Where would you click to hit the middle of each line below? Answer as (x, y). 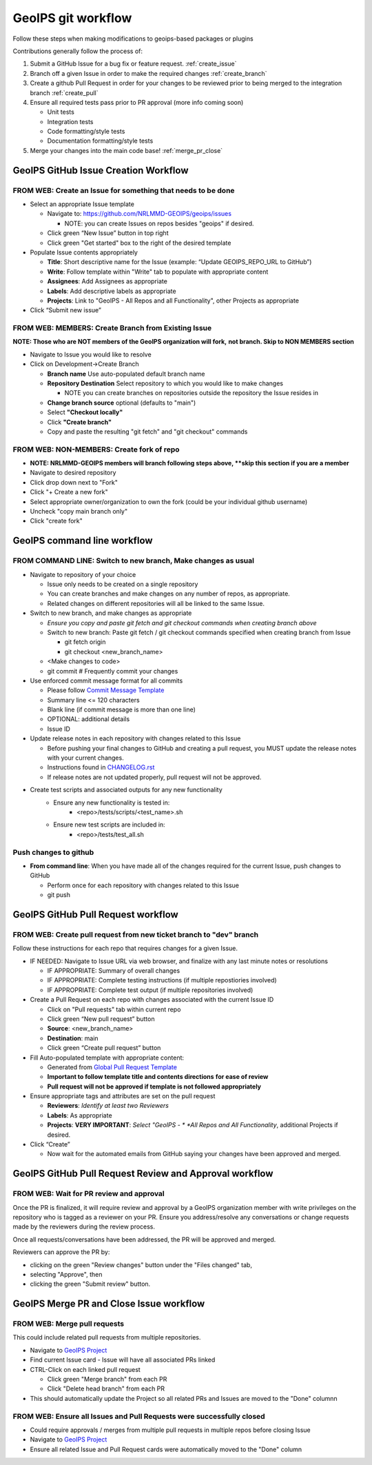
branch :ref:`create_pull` (64, 92)
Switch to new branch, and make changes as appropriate (111, 613)
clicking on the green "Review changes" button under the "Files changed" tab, (141, 1264)
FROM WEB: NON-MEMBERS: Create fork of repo (96, 449)
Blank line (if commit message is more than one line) (122, 709)
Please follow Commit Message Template (106, 690)
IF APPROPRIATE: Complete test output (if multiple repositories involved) (150, 990)
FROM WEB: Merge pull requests (69, 1324)
